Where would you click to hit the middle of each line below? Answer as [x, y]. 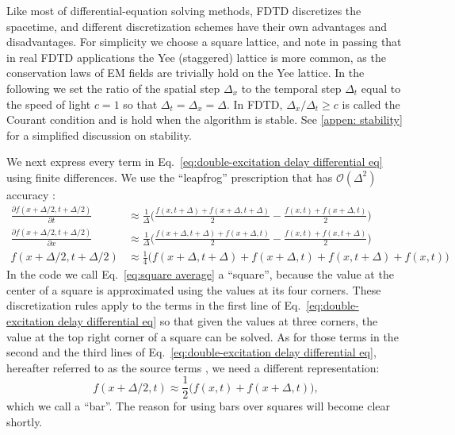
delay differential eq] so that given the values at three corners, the [218, 321]
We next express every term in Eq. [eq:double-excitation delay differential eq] [195, 162]
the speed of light [49, 104]
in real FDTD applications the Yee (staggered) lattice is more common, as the [196, 57]
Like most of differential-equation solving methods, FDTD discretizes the [184, 10]
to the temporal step [291, 88]
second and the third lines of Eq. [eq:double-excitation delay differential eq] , [191, 352]
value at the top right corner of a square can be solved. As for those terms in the [203, 336]
